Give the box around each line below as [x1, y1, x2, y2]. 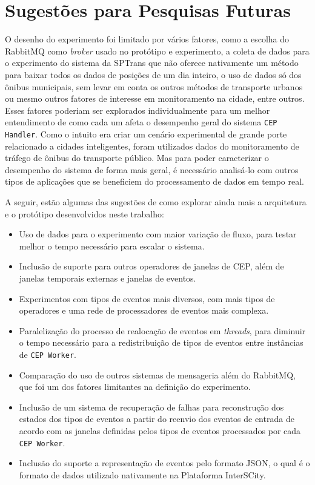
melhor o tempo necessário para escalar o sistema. [19, 239, 205, 252]
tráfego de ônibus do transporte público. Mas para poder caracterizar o [5, 151, 269, 164]
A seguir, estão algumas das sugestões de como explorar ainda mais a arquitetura [5, 195, 307, 208]
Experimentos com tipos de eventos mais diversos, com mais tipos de [19, 292, 275, 305]
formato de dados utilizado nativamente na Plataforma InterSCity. [19, 468, 266, 481]
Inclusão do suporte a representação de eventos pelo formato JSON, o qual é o [19, 457, 310, 469]
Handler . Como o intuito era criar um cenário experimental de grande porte [5, 127, 287, 140]
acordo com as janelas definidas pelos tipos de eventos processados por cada [19, 424, 301, 437]
